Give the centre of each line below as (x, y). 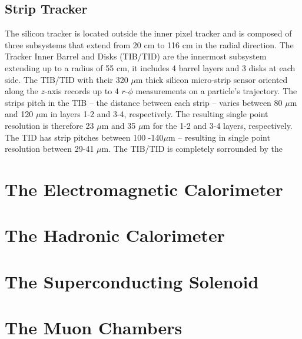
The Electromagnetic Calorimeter (144, 189)
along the (21, 91)
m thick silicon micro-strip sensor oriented (212, 79)
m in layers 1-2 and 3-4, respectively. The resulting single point (155, 114)
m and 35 (119, 125)
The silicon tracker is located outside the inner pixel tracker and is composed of (148, 33)
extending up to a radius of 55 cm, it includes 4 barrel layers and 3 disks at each (150, 67)
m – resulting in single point (219, 137)
